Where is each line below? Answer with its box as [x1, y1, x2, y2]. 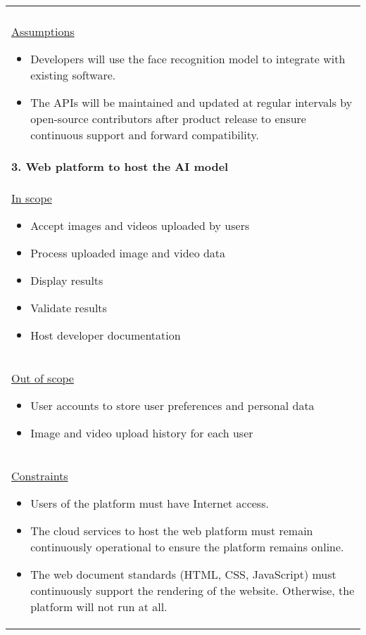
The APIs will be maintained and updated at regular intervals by [30, 94, 353, 110]
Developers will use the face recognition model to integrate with [30, 51, 346, 67]
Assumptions [11, 23, 75, 39]
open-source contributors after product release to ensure [30, 110, 306, 127]
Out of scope [11, 370, 74, 386]
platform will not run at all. [30, 598, 168, 615]
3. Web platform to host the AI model [11, 158, 229, 174]
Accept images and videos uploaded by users [30, 217, 250, 233]
